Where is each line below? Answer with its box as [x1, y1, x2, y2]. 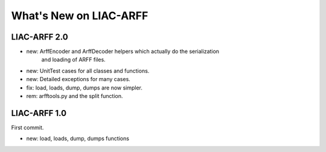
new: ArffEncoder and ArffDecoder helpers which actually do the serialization [26, 48, 220, 55]
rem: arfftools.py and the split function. [26, 93, 123, 100]
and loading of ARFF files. [41, 56, 106, 63]
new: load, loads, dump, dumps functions [26, 135, 130, 142]
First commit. [11, 124, 44, 131]
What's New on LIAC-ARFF [11, 9, 149, 22]
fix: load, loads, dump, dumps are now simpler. [26, 84, 143, 91]
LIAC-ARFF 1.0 [11, 108, 66, 118]
